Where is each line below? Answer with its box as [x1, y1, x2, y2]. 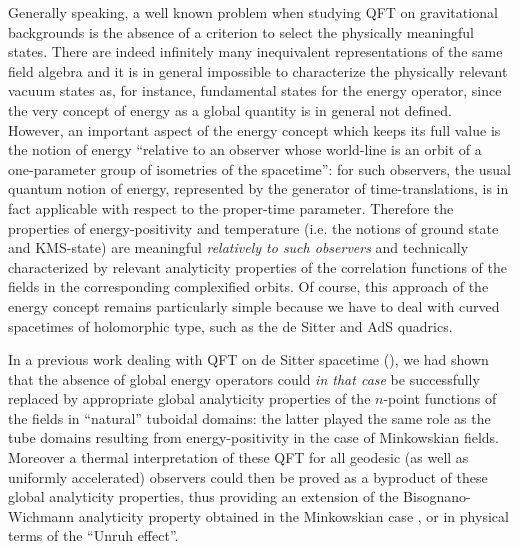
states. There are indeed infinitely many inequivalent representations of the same [8, 41, 503, 62]
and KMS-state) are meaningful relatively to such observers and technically [8, 237, 469, 258]
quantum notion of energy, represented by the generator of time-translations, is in [8, 178, 509, 199]
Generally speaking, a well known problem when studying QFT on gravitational [8, 2, 498, 22]
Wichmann [8, 505, 75, 526]
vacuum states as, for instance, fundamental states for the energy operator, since [8, 80, 502, 101]
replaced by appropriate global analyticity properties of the [8, 388, 371, 409]
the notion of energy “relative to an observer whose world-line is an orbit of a [8, 139, 482, 160]
